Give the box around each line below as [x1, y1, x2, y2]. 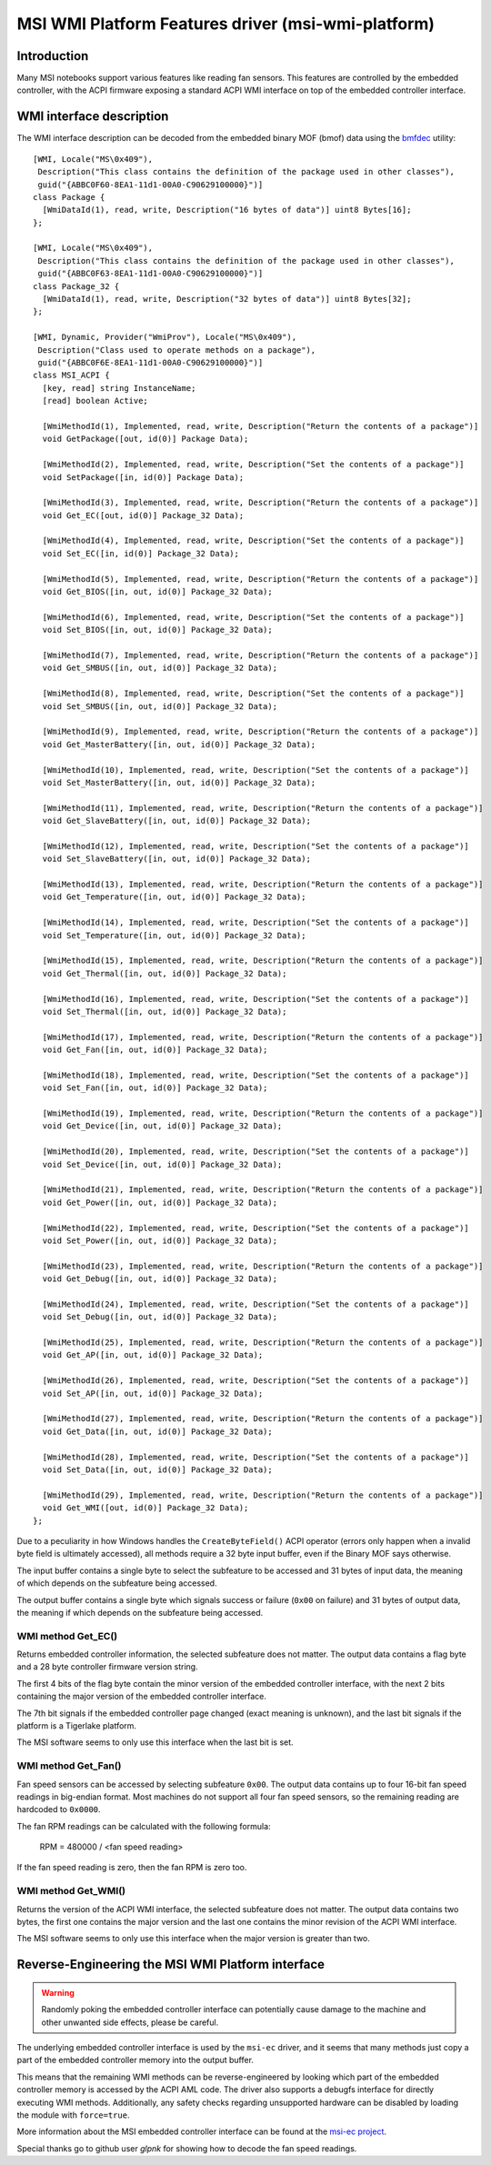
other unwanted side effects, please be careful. [41, 2017, 219, 2028]
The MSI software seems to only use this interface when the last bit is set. [16, 1737, 295, 1748]
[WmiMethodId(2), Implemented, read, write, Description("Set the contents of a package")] [42, 459, 465, 470]
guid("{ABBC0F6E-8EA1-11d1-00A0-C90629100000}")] [37, 357, 264, 367]
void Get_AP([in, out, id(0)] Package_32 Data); [42, 1350, 264, 1360]
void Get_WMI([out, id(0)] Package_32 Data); [42, 1503, 249, 1513]
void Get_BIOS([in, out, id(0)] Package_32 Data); [42, 586, 273, 597]
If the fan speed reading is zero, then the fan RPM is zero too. [16, 1862, 247, 1873]
